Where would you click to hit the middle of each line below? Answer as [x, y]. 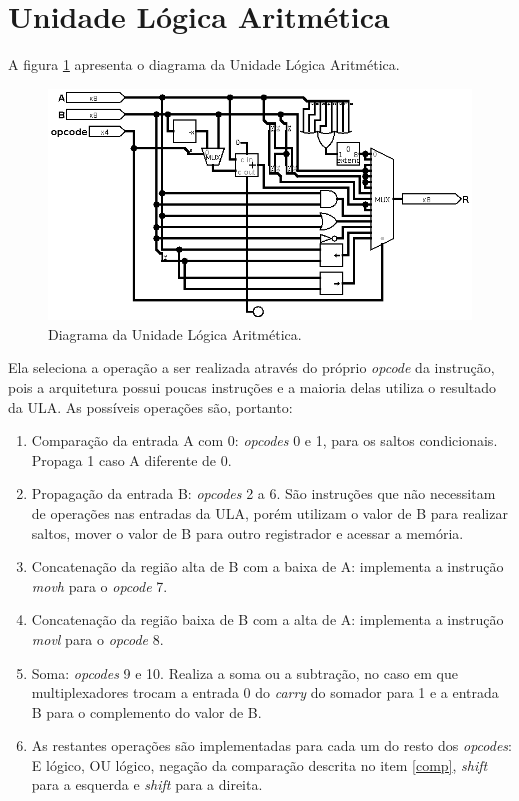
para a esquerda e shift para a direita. [147, 784]
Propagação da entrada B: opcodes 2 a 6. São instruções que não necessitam [263, 493]
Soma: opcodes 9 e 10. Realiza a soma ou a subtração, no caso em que [244, 672]
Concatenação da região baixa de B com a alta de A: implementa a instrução [267, 619]
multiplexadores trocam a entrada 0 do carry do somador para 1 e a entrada [265, 692]
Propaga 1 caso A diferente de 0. [131, 459]
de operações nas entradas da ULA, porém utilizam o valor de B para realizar [269, 512]
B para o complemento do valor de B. [146, 711]
